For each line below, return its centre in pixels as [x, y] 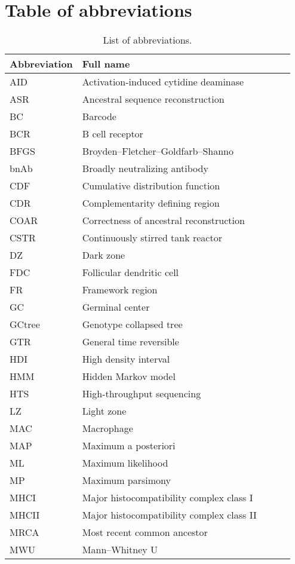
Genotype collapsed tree [132, 324]
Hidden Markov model [129, 376]
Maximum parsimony [126, 480]
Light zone [104, 411]
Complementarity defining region [151, 203]
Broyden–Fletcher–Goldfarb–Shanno [158, 151]
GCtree [25, 324]
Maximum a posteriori [129, 446]
